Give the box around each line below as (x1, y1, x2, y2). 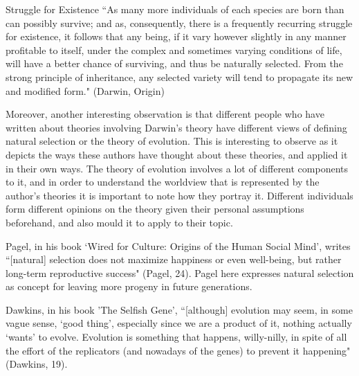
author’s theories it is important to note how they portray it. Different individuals (6, 188, 353, 202)
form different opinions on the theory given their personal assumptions (6, 202, 304, 216)
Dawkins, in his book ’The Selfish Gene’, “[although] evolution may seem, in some (6, 302, 353, 316)
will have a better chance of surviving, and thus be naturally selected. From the (6, 56, 343, 71)
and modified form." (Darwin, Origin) (6, 83, 165, 98)
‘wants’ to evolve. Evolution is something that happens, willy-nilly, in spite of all (6, 330, 347, 344)
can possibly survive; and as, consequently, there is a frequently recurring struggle (6, 15, 353, 30)
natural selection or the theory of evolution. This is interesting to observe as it (6, 134, 338, 148)
